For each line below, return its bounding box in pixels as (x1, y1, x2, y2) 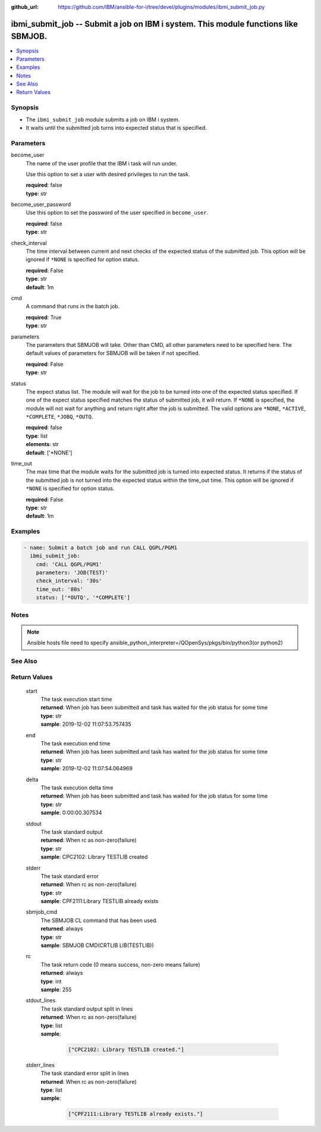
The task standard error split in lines (40, 1070, 129, 1077)
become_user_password (11, 201, 71, 208)
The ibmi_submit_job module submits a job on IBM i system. (26, 116, 180, 123)
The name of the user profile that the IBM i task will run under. (26, 159, 178, 167)
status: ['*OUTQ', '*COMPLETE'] (36, 594, 131, 601)
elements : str (26, 441, 59, 448)
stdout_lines (26, 997, 56, 1004)
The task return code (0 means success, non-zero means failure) (40, 961, 200, 968)
